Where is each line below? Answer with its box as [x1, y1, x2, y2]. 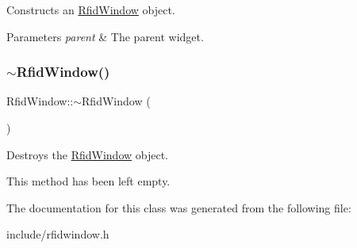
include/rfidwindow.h [6, 226, 109, 242]
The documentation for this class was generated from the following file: [6, 199, 351, 216]
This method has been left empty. [6, 173, 171, 189]
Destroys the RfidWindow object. [6, 146, 169, 162]
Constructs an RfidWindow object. [6, 2, 175, 17]
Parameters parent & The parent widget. [6, 28, 204, 44]
